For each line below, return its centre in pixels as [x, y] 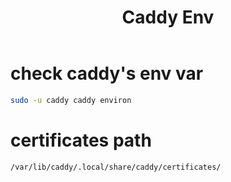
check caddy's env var [107, 73]
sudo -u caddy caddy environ [71, 100]
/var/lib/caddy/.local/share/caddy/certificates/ [116, 167]
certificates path [81, 140]
